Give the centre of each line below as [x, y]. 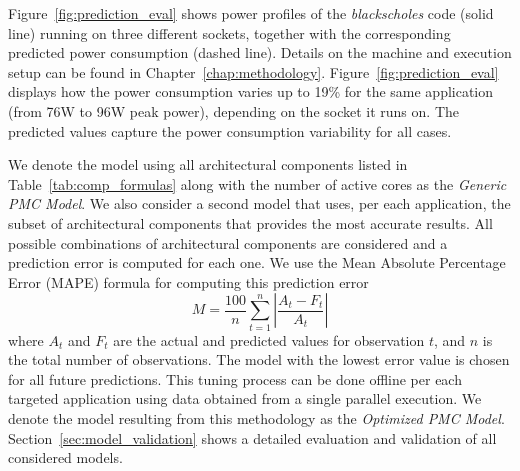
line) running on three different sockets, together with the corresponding [229, 32]
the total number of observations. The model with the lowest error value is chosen [259, 359]
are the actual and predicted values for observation [269, 339]
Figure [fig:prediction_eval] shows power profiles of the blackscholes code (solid [251, 13]
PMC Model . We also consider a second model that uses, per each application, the [259, 203]
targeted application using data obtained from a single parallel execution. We [245, 398]
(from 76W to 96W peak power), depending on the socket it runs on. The [233, 110]
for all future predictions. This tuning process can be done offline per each [235, 378]
